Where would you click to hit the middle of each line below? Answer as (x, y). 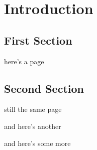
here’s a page (24, 61)
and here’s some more (37, 143)
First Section (38, 40)
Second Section (44, 88)
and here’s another (33, 126)
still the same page (33, 109)
